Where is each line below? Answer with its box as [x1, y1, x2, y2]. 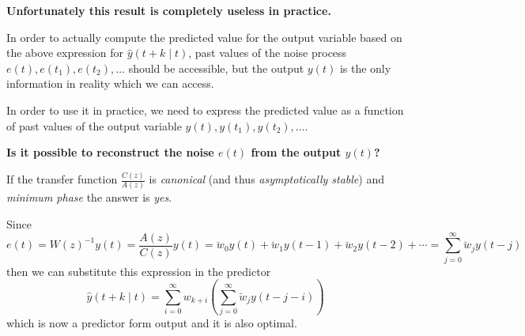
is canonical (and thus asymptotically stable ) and [149, 171, 384, 187]
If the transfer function [6, 171, 118, 187]
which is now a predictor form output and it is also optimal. [6, 315, 297, 330]
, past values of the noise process [188, 44, 347, 61]
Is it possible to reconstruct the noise [6, 144, 214, 160]
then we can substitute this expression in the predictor [6, 262, 271, 279]
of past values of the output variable [6, 117, 182, 134]
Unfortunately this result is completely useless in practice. [6, 2, 331, 18]
